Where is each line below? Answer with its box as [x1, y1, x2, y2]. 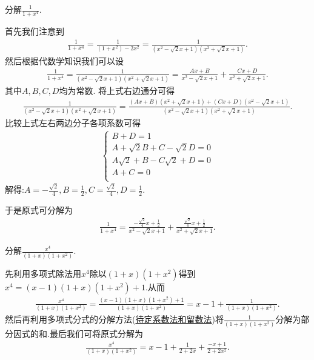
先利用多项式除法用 [5, 267, 81, 279]
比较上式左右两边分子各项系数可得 [5, 116, 141, 129]
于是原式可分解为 [5, 203, 73, 216]
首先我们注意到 [5, 25, 64, 38]
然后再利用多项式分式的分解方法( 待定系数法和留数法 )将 [5, 313, 224, 325]
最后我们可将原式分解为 [49, 327, 143, 339]
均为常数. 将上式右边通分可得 [59, 84, 175, 96]
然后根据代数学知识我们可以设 [5, 54, 124, 67]
